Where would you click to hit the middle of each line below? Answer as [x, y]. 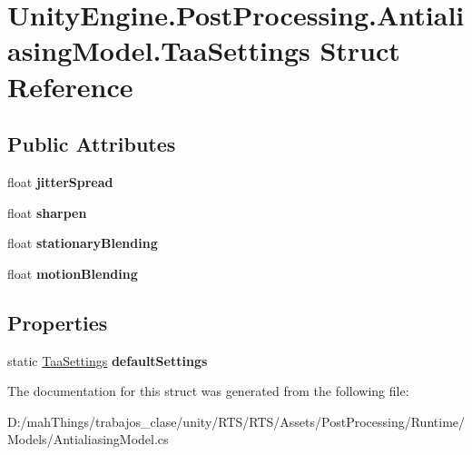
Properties [58, 322]
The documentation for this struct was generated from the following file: [208, 391]
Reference [70, 86]
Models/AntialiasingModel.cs [88, 439]
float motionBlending [73, 273]
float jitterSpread [60, 181]
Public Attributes [92, 144]
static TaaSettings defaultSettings [108, 360]
